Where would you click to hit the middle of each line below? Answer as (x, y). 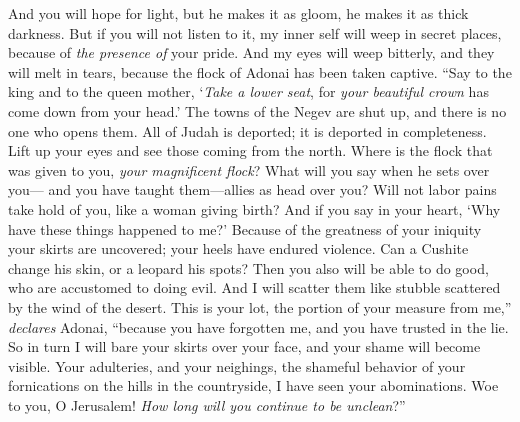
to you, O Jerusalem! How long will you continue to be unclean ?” (207, 404)
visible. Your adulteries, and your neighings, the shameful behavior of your (237, 365)
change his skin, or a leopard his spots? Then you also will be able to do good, (248, 267)
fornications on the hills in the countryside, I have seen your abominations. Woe (253, 385)
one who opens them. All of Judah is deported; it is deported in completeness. (247, 130)
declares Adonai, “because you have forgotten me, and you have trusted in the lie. (258, 326)
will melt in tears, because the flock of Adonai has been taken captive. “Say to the (260, 71)
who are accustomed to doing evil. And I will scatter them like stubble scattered (254, 287)
